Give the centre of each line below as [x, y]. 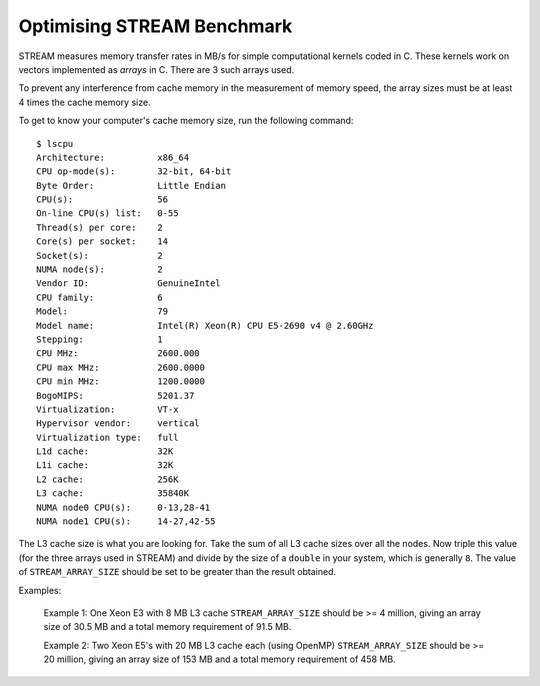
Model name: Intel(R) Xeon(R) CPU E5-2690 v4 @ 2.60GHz [205, 325]
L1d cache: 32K [105, 451]
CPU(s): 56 [102, 199]
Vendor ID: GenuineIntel [129, 283]
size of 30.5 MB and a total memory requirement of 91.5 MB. [167, 627]
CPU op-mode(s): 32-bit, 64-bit [134, 171]
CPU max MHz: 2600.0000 [120, 367]
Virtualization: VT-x [107, 409]
